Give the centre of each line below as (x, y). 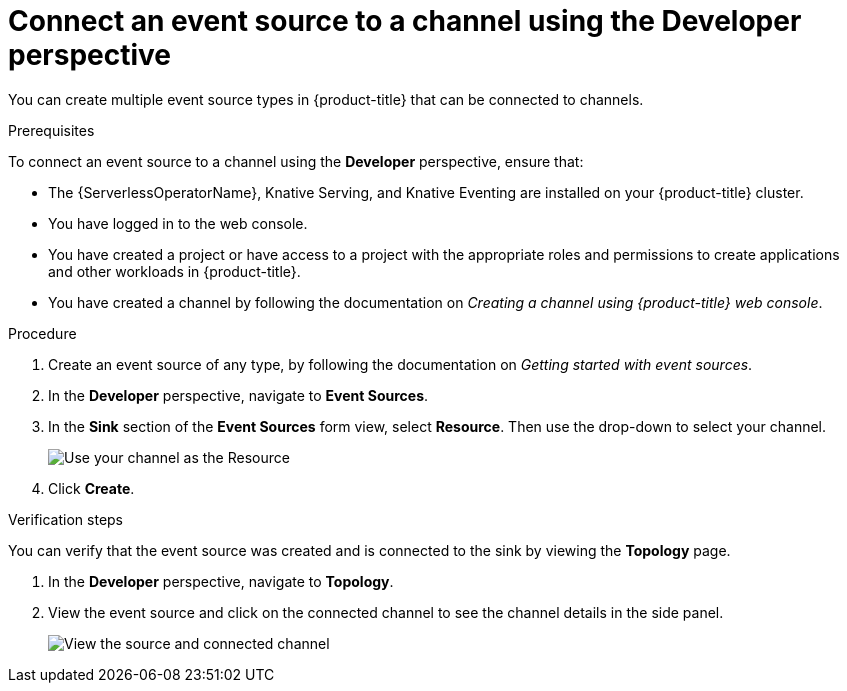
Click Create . (91, 488)
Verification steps (66, 519)
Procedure (42, 333)
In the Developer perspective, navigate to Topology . (221, 581)
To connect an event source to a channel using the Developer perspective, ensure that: (296, 161)
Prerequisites (51, 130)
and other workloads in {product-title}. (174, 271)
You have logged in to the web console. (178, 223)
